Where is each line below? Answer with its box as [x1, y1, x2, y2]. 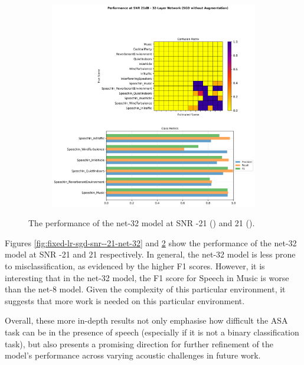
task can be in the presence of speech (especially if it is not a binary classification [5, 325, 299, 338]
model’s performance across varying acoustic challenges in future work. [5, 349, 261, 361]
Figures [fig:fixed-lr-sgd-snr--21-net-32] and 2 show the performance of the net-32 [5, 236, 297, 249]
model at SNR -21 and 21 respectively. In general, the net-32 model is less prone [5, 248, 296, 260]
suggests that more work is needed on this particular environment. [5, 294, 245, 307]
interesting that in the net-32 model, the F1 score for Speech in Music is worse [5, 271, 289, 283]
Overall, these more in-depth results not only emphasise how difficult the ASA [5, 314, 288, 327]
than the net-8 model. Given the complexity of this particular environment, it [5, 283, 286, 295]
